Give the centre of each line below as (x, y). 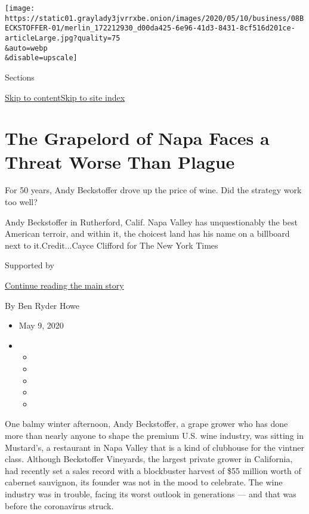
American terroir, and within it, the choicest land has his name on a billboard (147, 233)
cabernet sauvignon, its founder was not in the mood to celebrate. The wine (144, 482)
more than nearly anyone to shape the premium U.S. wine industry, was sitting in (154, 435)
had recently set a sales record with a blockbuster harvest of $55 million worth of (153, 470)
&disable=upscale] (41, 58)
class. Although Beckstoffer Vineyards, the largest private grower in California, (149, 459)
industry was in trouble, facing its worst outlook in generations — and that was (151, 493)
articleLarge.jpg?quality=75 (63, 38)
